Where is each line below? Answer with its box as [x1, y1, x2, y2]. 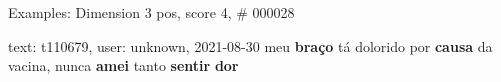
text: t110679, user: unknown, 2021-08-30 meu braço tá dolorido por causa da [8, 35, 493, 56]
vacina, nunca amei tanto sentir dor [8, 55, 239, 76]
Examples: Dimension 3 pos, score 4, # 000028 [8, 2, 295, 22]
